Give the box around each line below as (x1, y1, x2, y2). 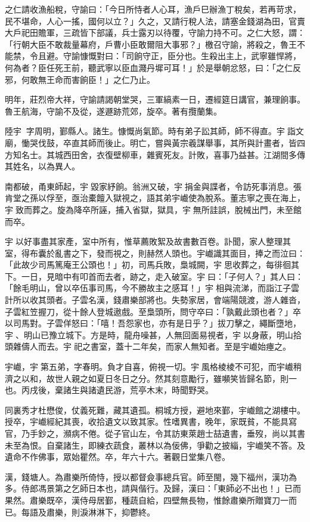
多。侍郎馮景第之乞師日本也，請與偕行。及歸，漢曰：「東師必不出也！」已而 (5, 482, 301, 495)
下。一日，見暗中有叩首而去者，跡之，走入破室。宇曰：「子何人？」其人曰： (5, 270, 303, 282)
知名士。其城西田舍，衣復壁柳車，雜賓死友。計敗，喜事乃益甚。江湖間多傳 (13, 148, 305, 160)
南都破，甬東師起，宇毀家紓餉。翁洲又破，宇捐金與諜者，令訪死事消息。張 (5, 180, 302, 192)
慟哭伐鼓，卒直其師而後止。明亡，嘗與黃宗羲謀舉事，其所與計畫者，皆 (21, 136, 297, 149)
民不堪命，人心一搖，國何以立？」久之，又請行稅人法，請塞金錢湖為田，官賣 (5, 14, 305, 27)
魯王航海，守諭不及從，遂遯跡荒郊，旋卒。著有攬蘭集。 (5, 104, 222, 117)
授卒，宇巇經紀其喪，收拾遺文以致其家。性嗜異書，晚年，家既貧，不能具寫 (5, 415, 297, 428)
